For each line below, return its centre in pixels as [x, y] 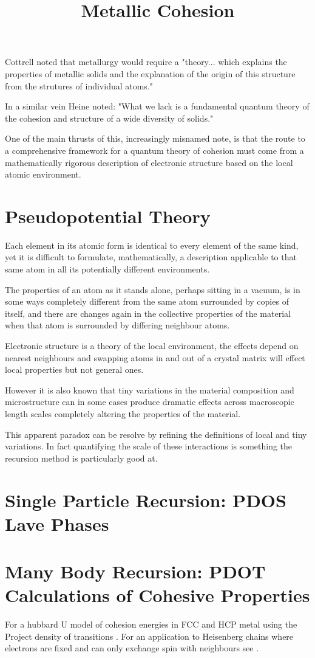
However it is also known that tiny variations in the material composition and [150, 390]
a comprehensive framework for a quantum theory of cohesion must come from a [154, 150]
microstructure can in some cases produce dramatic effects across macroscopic [150, 402]
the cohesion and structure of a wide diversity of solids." [109, 118]
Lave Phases [57, 523]
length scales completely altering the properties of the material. [123, 413]
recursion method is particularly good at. [81, 458]
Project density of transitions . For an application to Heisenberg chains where [149, 636]
